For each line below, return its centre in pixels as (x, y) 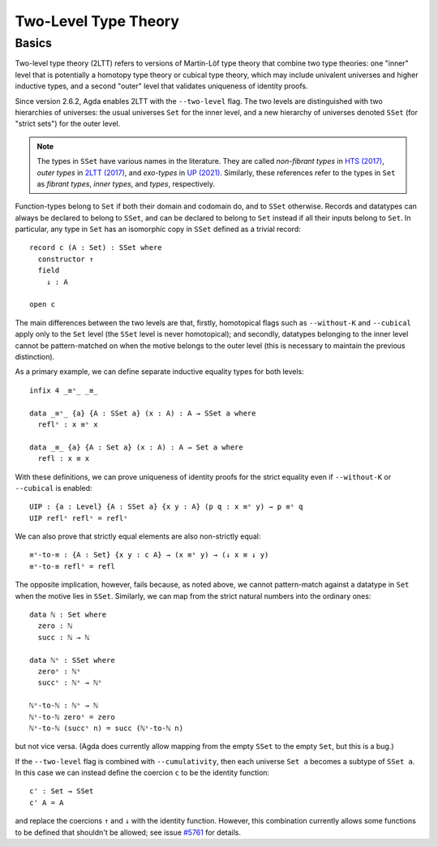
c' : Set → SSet (62, 791)
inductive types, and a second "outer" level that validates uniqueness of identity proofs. (161, 86)
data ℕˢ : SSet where (72, 660)
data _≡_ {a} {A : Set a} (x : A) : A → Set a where (136, 447)
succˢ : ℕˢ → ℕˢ (70, 683)
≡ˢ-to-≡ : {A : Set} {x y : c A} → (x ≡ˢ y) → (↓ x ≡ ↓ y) (149, 555)
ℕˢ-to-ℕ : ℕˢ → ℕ (64, 705)
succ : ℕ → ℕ (64, 637)
